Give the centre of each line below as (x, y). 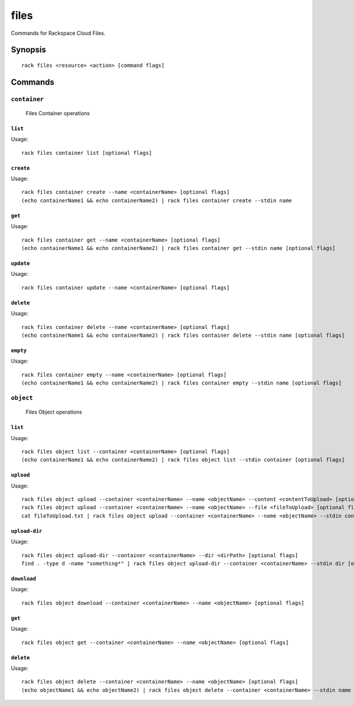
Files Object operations (54, 412)
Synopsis (29, 50)
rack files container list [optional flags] (87, 153)
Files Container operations (58, 113)
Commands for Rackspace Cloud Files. (58, 33)
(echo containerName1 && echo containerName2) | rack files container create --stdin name (157, 200)
